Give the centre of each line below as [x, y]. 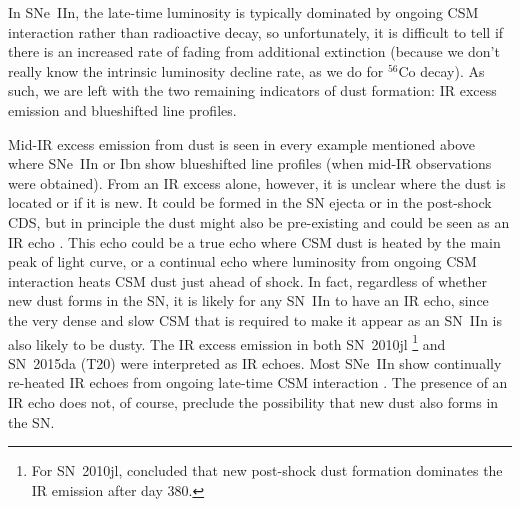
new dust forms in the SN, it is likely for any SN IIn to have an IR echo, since [248, 300]
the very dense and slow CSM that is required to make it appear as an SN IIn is [255, 319]
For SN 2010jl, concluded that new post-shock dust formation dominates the [267, 470]
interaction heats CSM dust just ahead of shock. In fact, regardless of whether [247, 280]
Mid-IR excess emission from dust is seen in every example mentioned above [242, 143]
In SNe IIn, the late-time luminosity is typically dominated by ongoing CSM [243, 12]
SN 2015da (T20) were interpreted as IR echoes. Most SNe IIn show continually [255, 362]
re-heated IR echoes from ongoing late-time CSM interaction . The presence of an [258, 382]
